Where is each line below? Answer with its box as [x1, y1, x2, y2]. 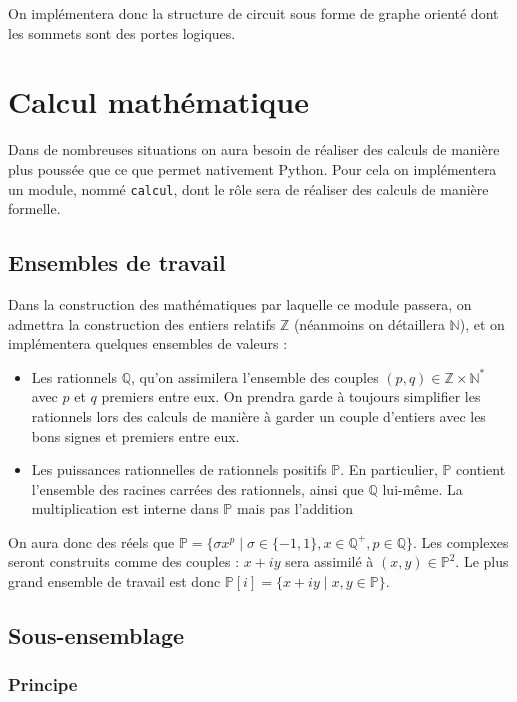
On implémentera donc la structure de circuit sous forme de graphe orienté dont [8, 3, 499, 23]
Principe [8, 672, 78, 697]
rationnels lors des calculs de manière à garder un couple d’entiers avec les [31, 405, 486, 426]
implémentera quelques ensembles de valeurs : [8, 333, 288, 354]
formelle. [8, 198, 61, 219]
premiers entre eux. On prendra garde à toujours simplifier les [101, 386, 481, 407]
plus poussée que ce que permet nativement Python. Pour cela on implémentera [8, 158, 497, 179]
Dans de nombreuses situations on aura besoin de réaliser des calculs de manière [8, 139, 500, 160]
